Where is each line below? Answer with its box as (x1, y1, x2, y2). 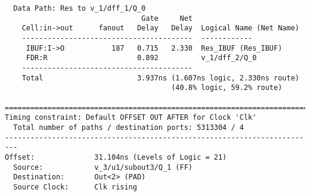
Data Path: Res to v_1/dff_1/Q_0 (13, 4, 146, 13)
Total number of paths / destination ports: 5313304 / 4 (13, 123, 244, 132)
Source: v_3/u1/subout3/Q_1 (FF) (13, 163, 193, 172)
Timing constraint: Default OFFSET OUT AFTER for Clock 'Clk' (5, 113, 257, 122)
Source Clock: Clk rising (13, 182, 137, 191)
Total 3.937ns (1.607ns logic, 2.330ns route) (21, 73, 299, 82)
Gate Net (141, 14, 193, 23)
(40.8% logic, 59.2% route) (171, 83, 283, 92)
